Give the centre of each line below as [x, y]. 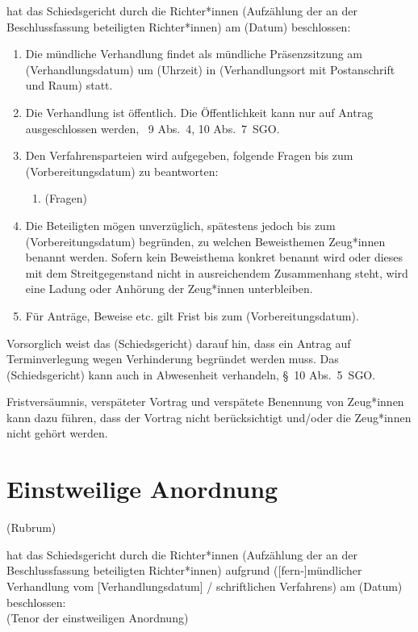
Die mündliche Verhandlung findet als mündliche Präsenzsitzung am [194, 54]
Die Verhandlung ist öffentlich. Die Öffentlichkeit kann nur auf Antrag [199, 112]
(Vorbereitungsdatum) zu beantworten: [122, 171]
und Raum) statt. [69, 85]
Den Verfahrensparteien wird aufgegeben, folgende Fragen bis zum [189, 155]
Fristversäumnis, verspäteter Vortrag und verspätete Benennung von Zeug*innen [205, 402]
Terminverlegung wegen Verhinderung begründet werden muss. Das [173, 359]
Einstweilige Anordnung [142, 489]
